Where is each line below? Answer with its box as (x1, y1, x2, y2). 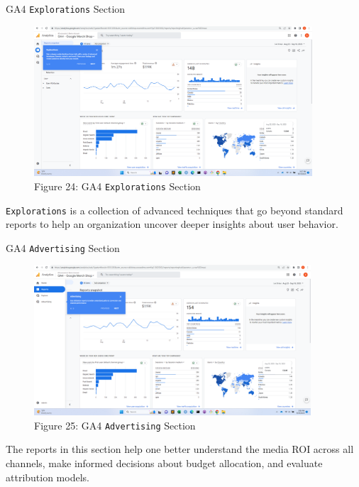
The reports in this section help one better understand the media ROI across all (6, 442, 354, 456)
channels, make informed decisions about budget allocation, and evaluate (6, 455, 323, 470)
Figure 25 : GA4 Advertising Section (34, 417, 196, 432)
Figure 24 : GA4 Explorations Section (34, 178, 201, 193)
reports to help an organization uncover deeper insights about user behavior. (6, 217, 338, 231)
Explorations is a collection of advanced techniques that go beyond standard (6, 202, 343, 217)
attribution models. (6, 469, 89, 484)
